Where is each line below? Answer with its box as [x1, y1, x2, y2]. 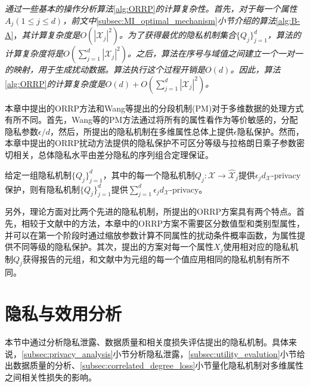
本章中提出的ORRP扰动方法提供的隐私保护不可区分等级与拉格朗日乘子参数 [5, 137, 297, 149]
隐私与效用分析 [5, 301, 122, 326]
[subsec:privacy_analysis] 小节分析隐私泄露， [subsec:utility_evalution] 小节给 [21, 347, 305, 360]
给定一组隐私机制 [5, 168, 72, 181]
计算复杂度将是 [5, 47, 63, 60]
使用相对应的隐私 [223, 240, 290, 253]
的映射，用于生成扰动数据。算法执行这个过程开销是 [5, 63, 205, 76]
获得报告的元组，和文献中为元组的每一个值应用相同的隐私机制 [22, 252, 265, 265]
